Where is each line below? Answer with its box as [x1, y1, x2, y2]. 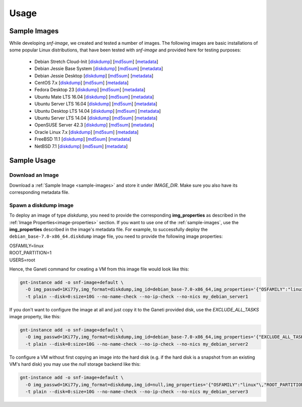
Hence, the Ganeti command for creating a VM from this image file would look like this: [9, 266, 189, 272]
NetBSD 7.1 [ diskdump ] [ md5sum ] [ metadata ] [34, 143, 128, 149]
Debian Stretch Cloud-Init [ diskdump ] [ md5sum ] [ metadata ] [34, 58, 159, 64]
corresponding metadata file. [9, 189, 70, 195]
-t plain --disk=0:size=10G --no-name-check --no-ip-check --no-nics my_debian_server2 [25, 341, 249, 347]
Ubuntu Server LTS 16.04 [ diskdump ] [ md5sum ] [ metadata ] [34, 101, 158, 107]
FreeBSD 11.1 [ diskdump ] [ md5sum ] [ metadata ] [34, 136, 131, 142]
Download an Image [9, 172, 59, 179]
